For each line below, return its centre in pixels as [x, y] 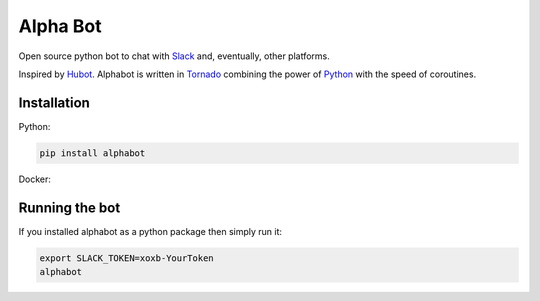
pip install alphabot [92, 153]
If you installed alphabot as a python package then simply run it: [150, 231]
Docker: [35, 179]
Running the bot [69, 207]
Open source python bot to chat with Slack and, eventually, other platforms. [174, 56]
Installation [54, 102]
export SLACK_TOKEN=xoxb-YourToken [126, 258]
